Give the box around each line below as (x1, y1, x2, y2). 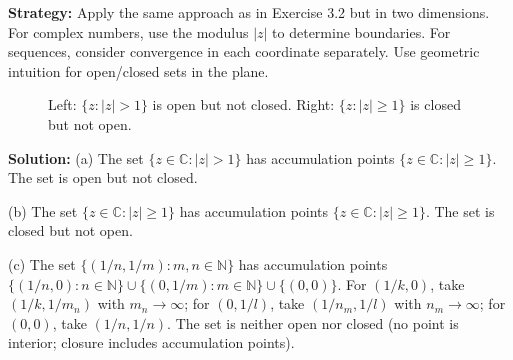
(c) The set (8, 253, 76, 274)
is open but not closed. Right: (152, 94, 335, 115)
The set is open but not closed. (8, 167, 198, 188)
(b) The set (8, 200, 78, 221)
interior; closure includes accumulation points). (8, 332, 295, 353)
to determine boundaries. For (272, 21, 451, 42)
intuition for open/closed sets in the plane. (8, 60, 269, 81)
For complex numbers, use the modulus (8, 21, 249, 42)
